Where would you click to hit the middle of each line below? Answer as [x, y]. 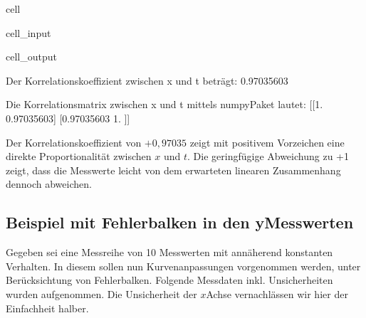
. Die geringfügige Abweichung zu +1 [268, 156]
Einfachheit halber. [47, 308]
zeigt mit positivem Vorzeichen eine [267, 142]
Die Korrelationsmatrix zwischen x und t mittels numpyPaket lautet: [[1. [164, 104]
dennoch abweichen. [49, 184]
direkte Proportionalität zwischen [79, 156]
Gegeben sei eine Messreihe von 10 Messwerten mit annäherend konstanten [169, 252]
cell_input [28, 32]
